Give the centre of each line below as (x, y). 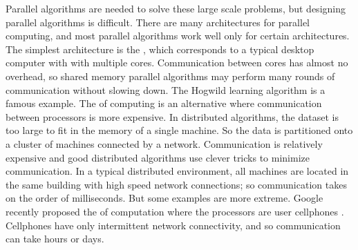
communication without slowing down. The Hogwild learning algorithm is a (166, 89)
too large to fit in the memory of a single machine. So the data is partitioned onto (179, 130)
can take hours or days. (55, 239)
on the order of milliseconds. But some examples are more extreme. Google (164, 198)
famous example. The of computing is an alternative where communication (164, 103)
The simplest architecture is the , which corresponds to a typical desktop (160, 49)
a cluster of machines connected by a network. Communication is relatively (164, 143)
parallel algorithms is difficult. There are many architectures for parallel (158, 22)
